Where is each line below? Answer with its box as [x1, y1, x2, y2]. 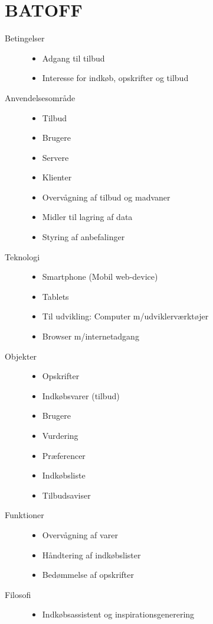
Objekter [5, 350, 37, 362]
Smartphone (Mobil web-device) [42, 270, 158, 283]
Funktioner [5, 509, 44, 521]
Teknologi [5, 250, 40, 263]
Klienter [42, 171, 72, 183]
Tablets [42, 290, 69, 302]
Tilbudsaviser [42, 489, 91, 501]
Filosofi [5, 588, 31, 600]
